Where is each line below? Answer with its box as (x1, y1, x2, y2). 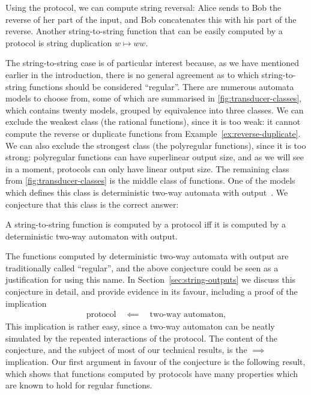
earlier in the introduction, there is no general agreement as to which (5, 68, 259, 80)
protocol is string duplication (5, 36, 112, 49)
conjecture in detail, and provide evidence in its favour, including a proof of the (5, 285, 298, 298)
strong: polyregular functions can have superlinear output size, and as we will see (5, 151, 304, 163)
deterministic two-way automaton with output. (5, 229, 178, 242)
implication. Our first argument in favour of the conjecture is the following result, (5, 355, 306, 368)
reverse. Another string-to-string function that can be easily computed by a (5, 25, 283, 37)
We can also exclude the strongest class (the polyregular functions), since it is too (5, 139, 306, 151)
